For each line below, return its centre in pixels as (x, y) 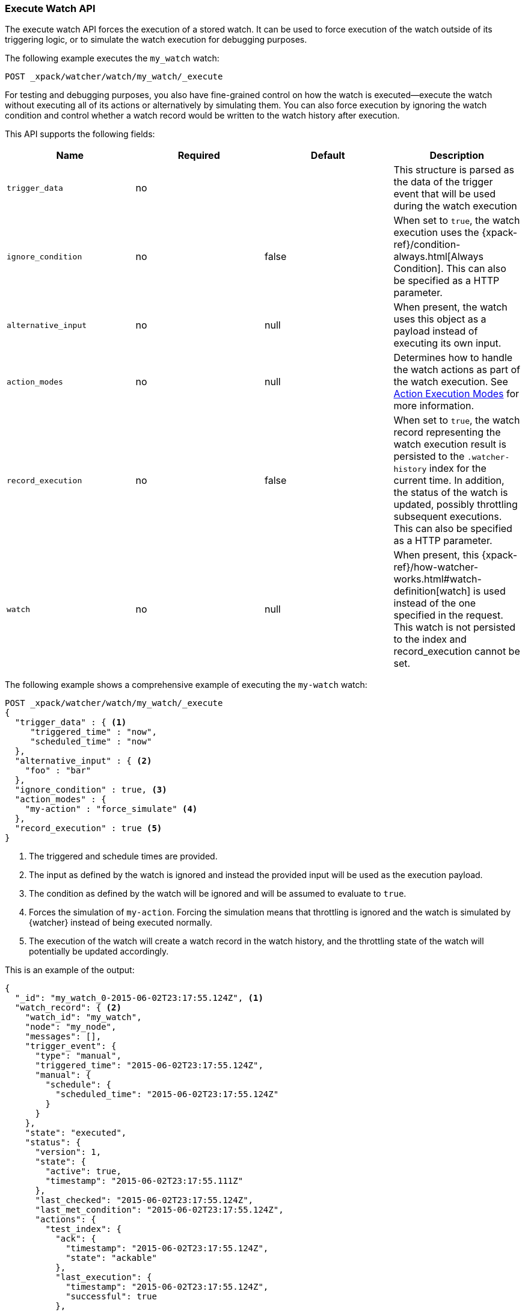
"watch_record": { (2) (68, 1008)
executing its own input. (447, 343)
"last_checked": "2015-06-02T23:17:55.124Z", (144, 1200)
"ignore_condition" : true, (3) (91, 790)
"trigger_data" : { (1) (71, 723)
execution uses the (436, 233)
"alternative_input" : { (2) (83, 761)
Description (457, 156)
